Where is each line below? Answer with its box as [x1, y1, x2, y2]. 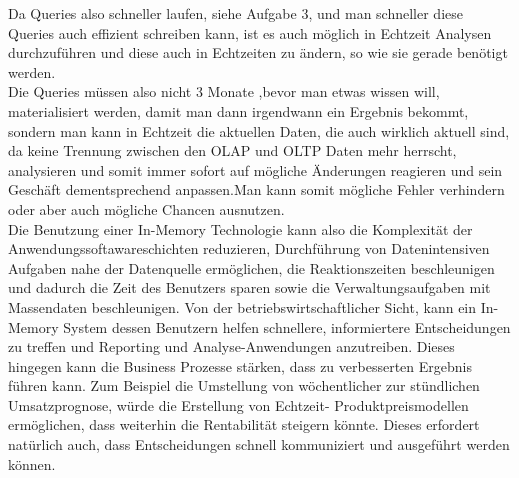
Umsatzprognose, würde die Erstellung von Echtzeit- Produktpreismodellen [8, 394, 469, 415]
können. [8, 453, 56, 474]
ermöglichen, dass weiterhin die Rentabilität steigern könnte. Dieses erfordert [8, 414, 480, 435]
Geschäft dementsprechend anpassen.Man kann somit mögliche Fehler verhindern [8, 179, 505, 200]
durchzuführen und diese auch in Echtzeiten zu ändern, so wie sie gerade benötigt [8, 42, 508, 63]
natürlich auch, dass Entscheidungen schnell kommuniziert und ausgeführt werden [8, 434, 510, 455]
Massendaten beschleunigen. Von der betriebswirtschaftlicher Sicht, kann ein [8, 296, 477, 317]
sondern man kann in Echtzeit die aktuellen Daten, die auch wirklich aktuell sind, [8, 120, 510, 141]
